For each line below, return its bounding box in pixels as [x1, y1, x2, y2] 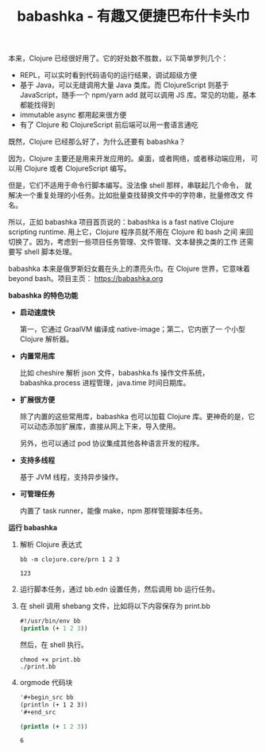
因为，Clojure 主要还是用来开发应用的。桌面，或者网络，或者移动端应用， [8, 154, 249, 164]
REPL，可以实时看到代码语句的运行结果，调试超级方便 [19, 71, 198, 80]
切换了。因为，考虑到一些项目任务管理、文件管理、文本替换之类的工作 [8, 237, 238, 247]
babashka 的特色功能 [8, 291, 79, 300]
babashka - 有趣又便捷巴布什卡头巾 [17, 7, 250, 25]
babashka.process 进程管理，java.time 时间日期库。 [19, 378, 191, 387]
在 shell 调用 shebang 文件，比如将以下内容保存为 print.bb [19, 601, 210, 611]
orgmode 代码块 [19, 677, 73, 687]
